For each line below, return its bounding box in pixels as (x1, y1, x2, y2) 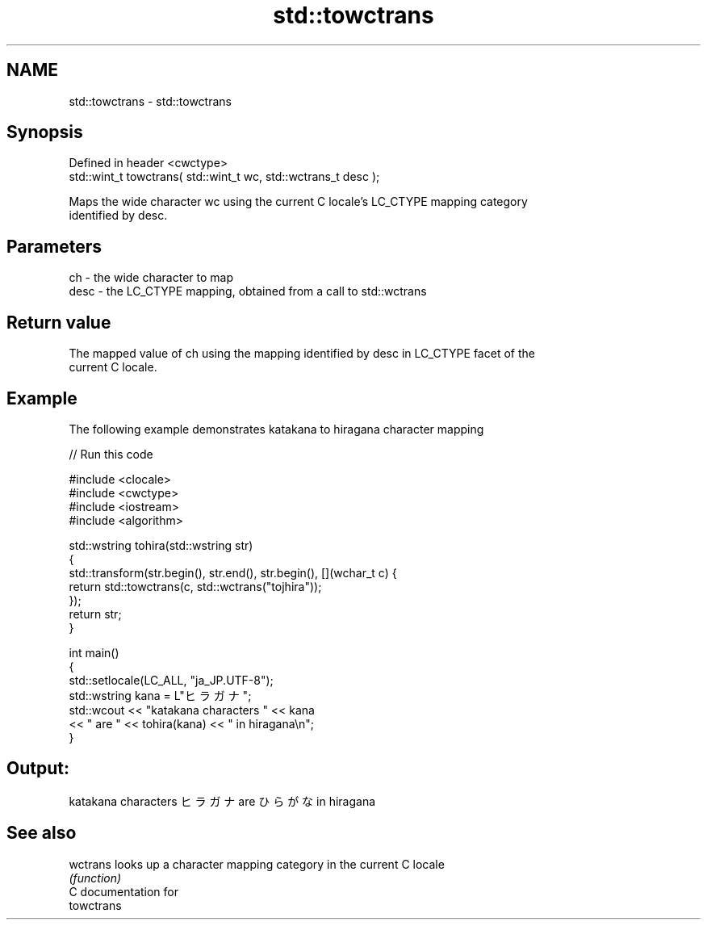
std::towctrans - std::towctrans (69, 94, 232, 108)
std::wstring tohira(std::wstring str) (69, 538, 253, 552)
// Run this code (69, 446, 153, 461)
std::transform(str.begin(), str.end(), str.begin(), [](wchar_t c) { (69, 565, 397, 580)
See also (6, 823, 77, 844)
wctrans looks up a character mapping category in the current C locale (69, 857, 445, 871)
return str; (69, 606, 122, 621)
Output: (6, 758, 69, 779)
